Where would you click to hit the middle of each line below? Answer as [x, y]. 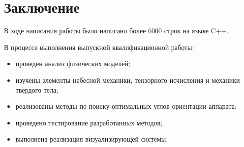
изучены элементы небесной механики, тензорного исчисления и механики [128, 80]
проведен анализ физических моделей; [73, 63]
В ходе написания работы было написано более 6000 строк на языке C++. [116, 31]
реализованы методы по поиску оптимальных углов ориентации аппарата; [126, 106]
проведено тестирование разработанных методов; [89, 122]
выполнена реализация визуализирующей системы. [92, 139]
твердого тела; [37, 89]
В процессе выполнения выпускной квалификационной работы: [99, 47]
